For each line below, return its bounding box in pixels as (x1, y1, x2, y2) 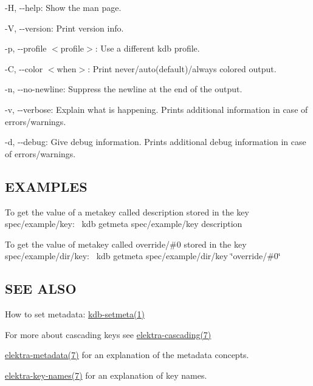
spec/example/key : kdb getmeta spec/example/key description (5, 217, 242, 230)
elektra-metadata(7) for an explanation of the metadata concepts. (5, 348, 249, 361)
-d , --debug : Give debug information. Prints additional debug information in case (5, 135, 306, 148)
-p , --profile (5, 42, 47, 55)
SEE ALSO (5, 279, 77, 298)
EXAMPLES (5, 177, 88, 195)
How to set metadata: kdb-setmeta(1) (5, 308, 145, 320)
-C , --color (5, 62, 43, 75)
